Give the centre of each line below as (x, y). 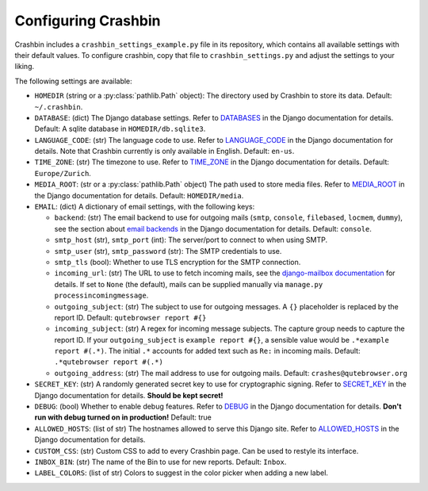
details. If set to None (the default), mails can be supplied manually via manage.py (189, 284)
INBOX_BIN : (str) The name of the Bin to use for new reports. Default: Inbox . (160, 462)
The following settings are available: (73, 81)
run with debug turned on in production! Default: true (123, 417)
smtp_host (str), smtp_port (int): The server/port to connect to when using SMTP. (191, 240)
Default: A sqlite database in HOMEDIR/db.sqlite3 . (120, 129)
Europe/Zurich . (63, 173)
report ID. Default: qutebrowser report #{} (130, 317)
